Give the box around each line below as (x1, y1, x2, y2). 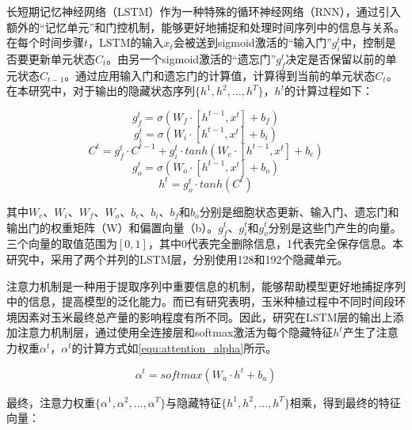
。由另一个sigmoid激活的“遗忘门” (106, 50, 277, 67)
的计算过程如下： (284, 82, 373, 99)
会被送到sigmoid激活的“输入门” (173, 34, 332, 51)
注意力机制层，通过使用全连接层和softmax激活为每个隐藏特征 (17, 324, 334, 341)
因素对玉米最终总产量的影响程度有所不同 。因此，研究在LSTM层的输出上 (17, 308, 393, 325)
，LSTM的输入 (88, 34, 164, 51)
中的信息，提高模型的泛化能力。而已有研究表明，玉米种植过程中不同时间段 (6, 293, 395, 310)
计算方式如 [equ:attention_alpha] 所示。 (82, 339, 277, 356)
